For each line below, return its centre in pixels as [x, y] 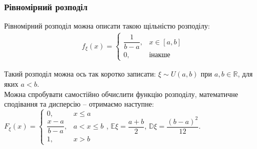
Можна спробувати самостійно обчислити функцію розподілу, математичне [121, 94]
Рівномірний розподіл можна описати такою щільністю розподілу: [107, 26]
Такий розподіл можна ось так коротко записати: [80, 74]
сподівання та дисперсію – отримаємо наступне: [79, 104]
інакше [160, 55]
